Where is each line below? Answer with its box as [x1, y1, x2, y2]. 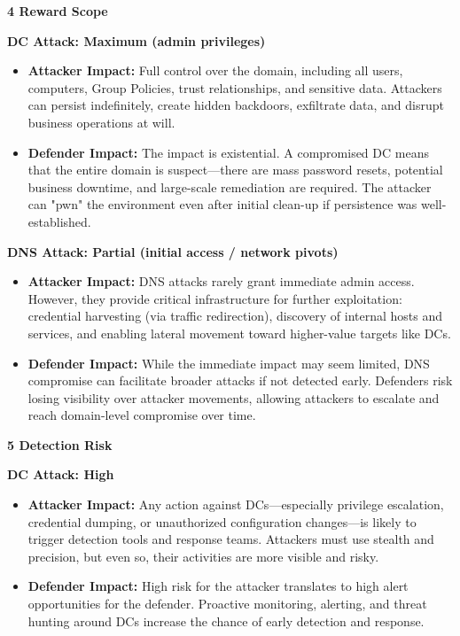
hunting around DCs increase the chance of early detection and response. [27, 611, 425, 630]
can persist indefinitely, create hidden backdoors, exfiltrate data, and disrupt [27, 96, 444, 114]
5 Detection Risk [7, 435, 113, 454]
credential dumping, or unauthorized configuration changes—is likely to [27, 512, 417, 531]
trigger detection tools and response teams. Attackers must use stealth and [27, 530, 434, 548]
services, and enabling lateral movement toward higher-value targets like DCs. [27, 323, 451, 342]
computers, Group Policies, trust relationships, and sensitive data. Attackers [27, 78, 442, 97]
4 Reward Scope [7, 2, 108, 19]
